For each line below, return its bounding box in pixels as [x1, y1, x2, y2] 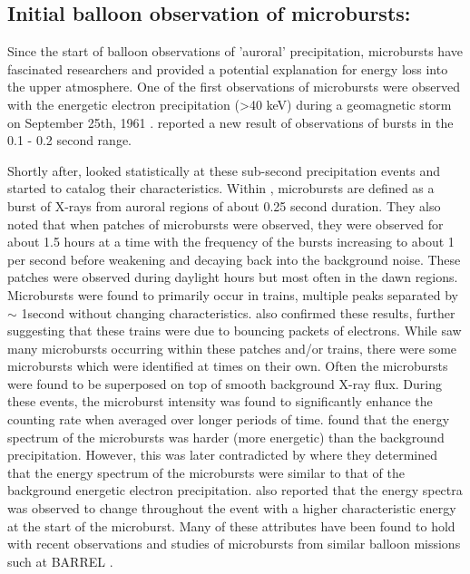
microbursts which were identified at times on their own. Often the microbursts [7, 356, 448, 375]
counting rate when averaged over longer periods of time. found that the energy [7, 410, 450, 429]
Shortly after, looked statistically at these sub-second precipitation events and [7, 161, 440, 180]
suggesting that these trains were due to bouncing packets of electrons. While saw [7, 321, 462, 340]
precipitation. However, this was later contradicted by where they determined [7, 445, 438, 464]
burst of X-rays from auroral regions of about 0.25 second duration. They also [7, 196, 441, 215]
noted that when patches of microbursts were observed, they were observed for [7, 214, 444, 233]
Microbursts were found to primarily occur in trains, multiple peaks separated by [7, 285, 458, 304]
